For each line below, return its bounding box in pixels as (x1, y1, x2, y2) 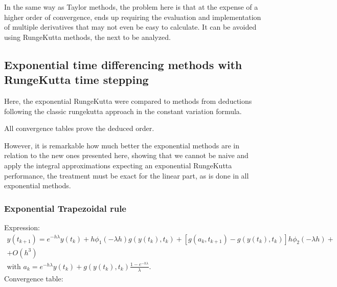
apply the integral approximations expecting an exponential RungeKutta (4, 160, 232, 170)
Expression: (4, 222, 40, 232)
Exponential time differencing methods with (4, 56, 242, 72)
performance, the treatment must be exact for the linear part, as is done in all (4, 170, 249, 181)
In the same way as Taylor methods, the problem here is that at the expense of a (4, 2, 258, 12)
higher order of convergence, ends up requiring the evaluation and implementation (4, 11, 261, 22)
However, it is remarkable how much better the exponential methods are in (4, 140, 239, 150)
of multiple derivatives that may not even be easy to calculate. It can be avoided (4, 21, 257, 32)
